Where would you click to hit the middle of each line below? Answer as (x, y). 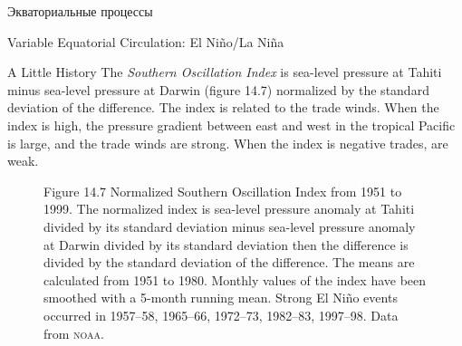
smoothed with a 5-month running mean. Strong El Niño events (221, 298)
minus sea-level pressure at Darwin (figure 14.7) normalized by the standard (218, 89)
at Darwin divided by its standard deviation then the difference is (226, 244)
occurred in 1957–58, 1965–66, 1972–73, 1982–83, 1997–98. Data (221, 315)
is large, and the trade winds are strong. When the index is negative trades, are (228, 143)
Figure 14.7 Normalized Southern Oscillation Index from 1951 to (223, 191)
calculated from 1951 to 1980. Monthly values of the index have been (235, 279)
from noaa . (74, 333)
